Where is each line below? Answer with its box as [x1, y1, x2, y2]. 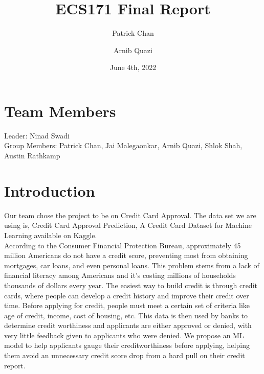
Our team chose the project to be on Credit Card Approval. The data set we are [4, 209, 256, 220]
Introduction [4, 180, 95, 201]
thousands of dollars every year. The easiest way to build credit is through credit [4, 279, 257, 290]
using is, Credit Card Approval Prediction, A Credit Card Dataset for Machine [4, 220, 252, 230]
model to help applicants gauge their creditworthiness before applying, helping [4, 340, 250, 350]
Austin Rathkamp [4, 150, 60, 161]
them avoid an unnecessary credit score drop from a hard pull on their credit [4, 350, 245, 361]
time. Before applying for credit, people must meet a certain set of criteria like [4, 300, 250, 311]
